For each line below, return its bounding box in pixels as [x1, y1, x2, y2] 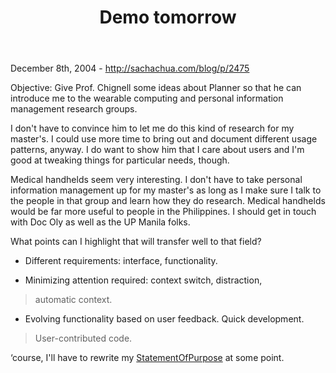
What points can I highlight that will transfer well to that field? [10, 236, 262, 248]
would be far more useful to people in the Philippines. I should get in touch [10, 206, 317, 218]
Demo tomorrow [99, 6, 237, 29]
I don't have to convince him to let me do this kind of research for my [10, 122, 295, 135]
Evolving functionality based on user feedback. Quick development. [24, 313, 305, 325]
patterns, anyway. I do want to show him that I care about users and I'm [10, 144, 305, 156]
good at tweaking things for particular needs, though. [10, 154, 230, 166]
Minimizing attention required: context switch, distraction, [24, 274, 263, 286]
